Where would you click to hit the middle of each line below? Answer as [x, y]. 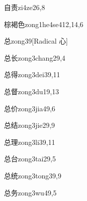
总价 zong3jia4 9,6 [30, 108]
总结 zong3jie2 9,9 [30, 125]
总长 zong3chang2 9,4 [35, 57]
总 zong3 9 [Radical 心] [36, 41]
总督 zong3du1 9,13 [32, 91]
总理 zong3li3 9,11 [30, 142]
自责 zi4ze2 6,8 [25, 7]
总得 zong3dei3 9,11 [32, 74]
